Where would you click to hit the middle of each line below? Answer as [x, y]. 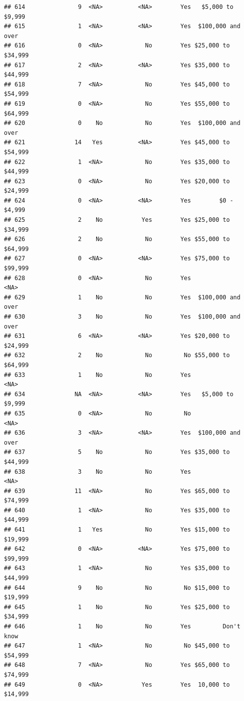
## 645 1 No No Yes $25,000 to [117, 607]
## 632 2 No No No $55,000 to [117, 355]
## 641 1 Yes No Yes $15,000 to [117, 530]
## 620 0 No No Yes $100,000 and [122, 123]
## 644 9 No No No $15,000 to [117, 588]
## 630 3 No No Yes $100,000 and [122, 317]
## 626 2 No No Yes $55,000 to [117, 239]
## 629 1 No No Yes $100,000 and [122, 297]
